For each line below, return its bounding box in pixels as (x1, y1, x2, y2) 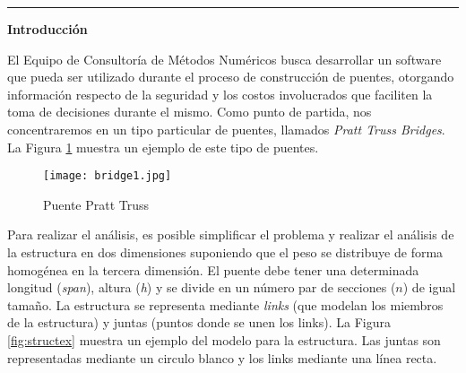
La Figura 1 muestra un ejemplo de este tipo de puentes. (7, 137, 319, 156)
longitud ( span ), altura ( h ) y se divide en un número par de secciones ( (7, 278, 396, 297)
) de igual (402, 278, 456, 297)
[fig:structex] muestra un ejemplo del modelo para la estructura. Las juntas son (7, 330, 441, 349)
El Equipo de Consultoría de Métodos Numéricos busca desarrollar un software (7, 49, 442, 68)
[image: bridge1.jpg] (43, 169, 172, 183)
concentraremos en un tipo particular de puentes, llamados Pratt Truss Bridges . (7, 119, 445, 138)
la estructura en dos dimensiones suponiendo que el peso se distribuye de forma (7, 243, 444, 261)
